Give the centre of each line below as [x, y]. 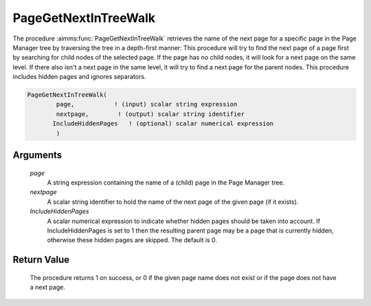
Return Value [41, 260]
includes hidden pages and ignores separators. [79, 77]
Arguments [37, 155]
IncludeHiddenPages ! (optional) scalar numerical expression [163, 124]
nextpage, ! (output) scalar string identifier [150, 114]
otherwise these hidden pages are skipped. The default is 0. [132, 240]
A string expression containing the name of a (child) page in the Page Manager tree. [166, 183]
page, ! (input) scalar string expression [147, 104]
